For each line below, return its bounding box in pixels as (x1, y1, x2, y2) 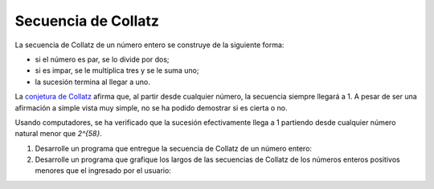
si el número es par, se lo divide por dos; (35, 54, 170, 64)
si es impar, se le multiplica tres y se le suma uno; (35, 66, 199, 75)
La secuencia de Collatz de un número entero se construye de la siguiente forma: (14, 40, 285, 50)
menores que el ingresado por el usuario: (35, 166, 172, 175)
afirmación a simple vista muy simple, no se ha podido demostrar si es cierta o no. (14, 103, 288, 112)
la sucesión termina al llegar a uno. (35, 77, 150, 86)
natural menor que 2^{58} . (14, 129, 102, 139)
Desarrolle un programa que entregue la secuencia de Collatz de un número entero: (35, 143, 313, 153)
